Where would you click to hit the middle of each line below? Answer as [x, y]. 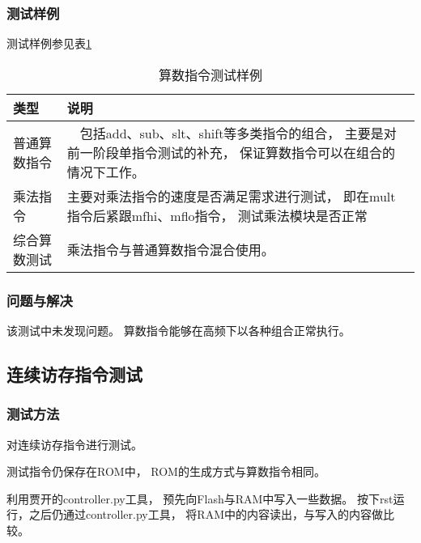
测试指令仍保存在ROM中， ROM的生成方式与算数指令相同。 [166, 471]
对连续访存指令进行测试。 [74, 444]
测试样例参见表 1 [49, 43]
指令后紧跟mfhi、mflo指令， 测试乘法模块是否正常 [217, 215]
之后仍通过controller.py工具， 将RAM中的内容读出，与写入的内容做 [206, 514]
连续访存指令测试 [74, 374]
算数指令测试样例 [210, 74]
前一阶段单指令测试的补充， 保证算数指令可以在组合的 [231, 152]
